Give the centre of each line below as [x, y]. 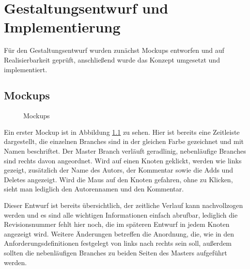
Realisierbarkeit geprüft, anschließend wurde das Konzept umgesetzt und [112, 59]
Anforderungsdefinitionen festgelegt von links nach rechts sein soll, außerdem [118, 243]
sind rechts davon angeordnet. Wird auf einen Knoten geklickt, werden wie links [123, 160]
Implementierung [62, 27]
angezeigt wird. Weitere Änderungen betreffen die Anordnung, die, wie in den [119, 233]
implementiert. [26, 69]
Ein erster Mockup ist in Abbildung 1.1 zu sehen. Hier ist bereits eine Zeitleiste [122, 132]
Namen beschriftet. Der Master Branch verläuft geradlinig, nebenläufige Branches [125, 151]
